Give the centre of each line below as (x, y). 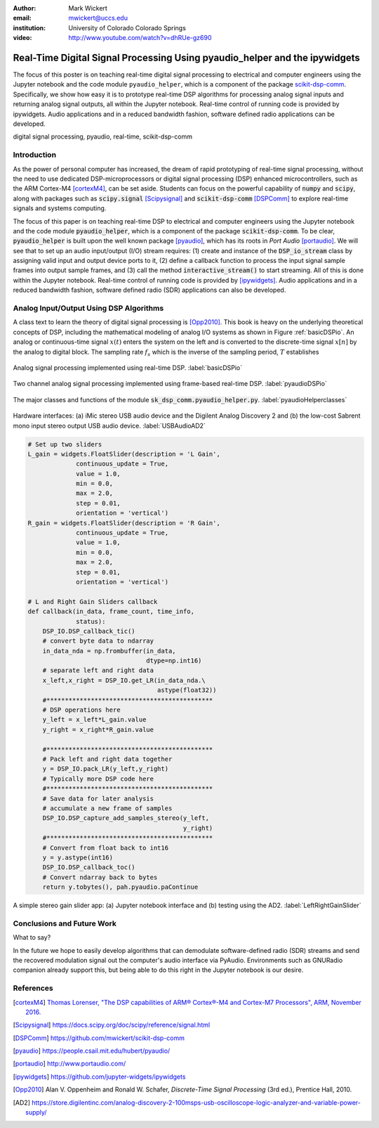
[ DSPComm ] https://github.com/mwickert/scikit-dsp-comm (99, 1038)
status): (91, 621)
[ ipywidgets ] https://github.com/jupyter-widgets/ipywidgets (99, 1077)
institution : (29, 27)
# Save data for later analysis (98, 799)
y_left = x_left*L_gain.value (94, 720)
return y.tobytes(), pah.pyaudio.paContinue (120, 887)
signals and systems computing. (60, 208)
